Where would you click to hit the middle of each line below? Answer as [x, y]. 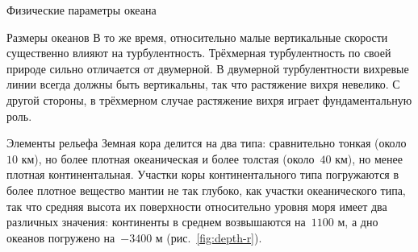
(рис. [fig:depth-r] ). [214, 237]
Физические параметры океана [82, 10]
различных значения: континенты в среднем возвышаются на [156, 222]
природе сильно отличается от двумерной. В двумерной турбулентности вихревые [208, 68]
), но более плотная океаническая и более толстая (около [174, 158]
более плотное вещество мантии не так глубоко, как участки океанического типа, [206, 190]
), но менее [375, 158]
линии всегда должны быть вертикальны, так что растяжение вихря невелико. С [203, 84]
